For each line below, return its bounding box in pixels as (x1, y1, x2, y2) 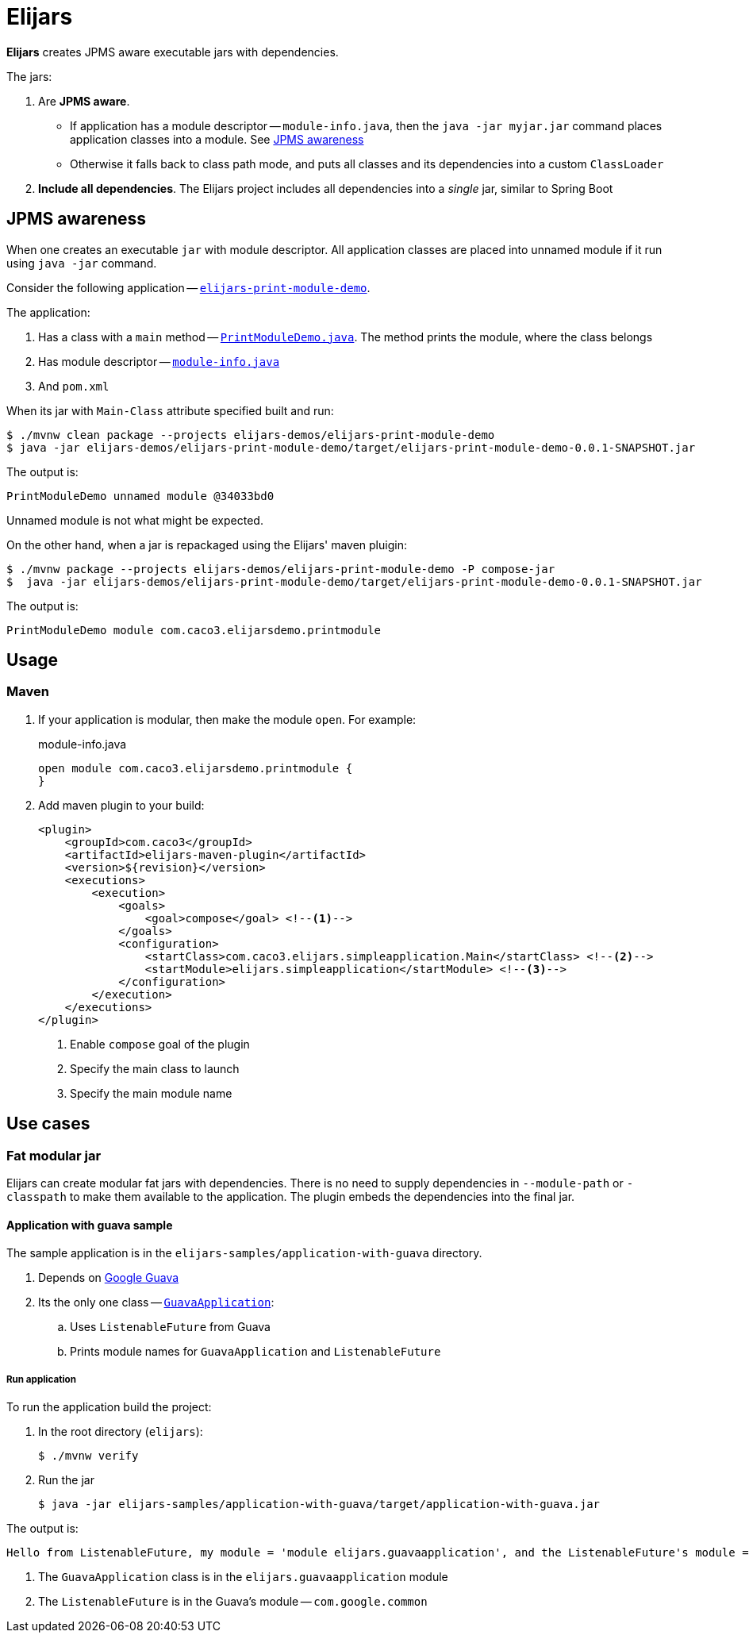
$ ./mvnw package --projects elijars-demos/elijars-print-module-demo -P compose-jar (6, 562, 555, 575)
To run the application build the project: (6, 1400, 212, 1414)
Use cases (6, 1114, 90, 1134)
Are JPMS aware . (38, 94, 130, 108)
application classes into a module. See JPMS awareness (70, 132, 364, 146)
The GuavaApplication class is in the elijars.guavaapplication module (38, 1570, 448, 1584)
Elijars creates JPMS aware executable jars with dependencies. (6, 44, 339, 59)
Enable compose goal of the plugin (70, 1037, 250, 1051)
